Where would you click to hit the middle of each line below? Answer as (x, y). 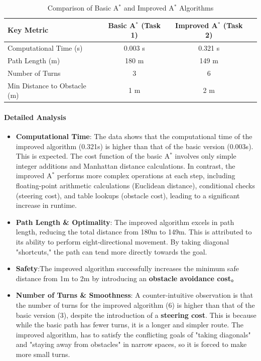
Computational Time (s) (45, 48)
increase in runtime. (46, 205)
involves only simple (206, 156)
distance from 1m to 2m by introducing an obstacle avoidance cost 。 (127, 278)
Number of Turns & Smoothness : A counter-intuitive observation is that (135, 295)
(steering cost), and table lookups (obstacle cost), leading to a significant (128, 195)
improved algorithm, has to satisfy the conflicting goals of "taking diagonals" (133, 334)
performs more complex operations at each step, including (146, 175)
